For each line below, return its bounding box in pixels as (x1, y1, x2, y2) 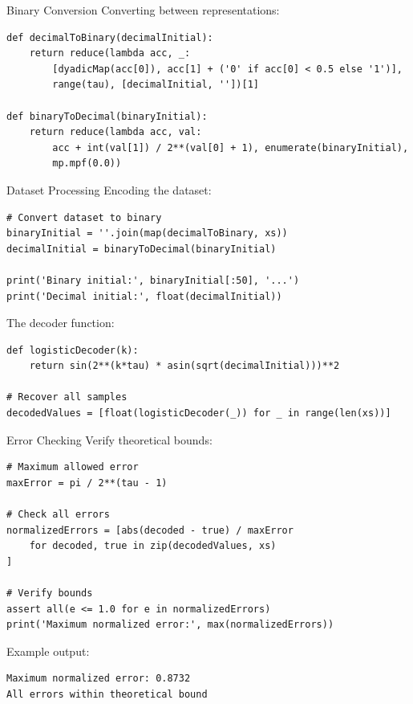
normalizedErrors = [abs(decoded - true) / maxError (6, 524, 294, 536)
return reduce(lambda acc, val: (29, 126, 202, 138)
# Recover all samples (6, 391, 128, 403)
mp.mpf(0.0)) (52, 158, 122, 170)
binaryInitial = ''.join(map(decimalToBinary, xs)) (6, 227, 288, 239)
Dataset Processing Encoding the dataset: (6, 181, 212, 198)
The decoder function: (6, 314, 115, 331)
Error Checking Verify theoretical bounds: (6, 431, 213, 448)
